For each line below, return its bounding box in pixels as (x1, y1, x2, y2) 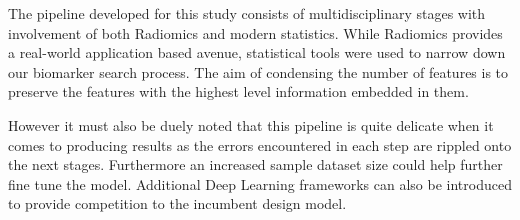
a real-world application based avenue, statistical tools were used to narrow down (8, 42, 506, 63)
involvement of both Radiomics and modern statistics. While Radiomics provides (8, 22, 503, 43)
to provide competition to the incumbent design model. (8, 193, 347, 214)
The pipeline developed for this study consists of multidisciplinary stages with (8, 3, 486, 23)
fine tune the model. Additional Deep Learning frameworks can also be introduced (8, 173, 512, 194)
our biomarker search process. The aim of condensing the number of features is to (8, 61, 509, 82)
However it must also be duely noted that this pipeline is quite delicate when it (8, 114, 494, 135)
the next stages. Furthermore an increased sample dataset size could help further (8, 154, 503, 175)
